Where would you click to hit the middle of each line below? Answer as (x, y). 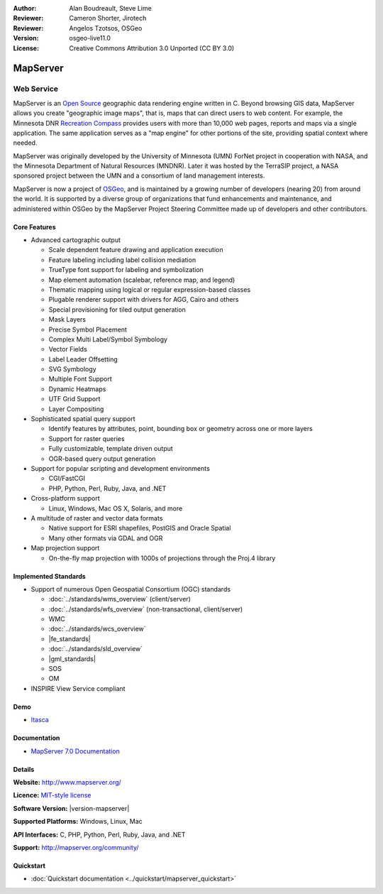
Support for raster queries (87, 438)
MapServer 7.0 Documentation (75, 751)
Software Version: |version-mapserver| (71, 808)
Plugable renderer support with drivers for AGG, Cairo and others (144, 300)
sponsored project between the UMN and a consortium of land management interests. (139, 176)
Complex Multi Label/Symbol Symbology (108, 339)
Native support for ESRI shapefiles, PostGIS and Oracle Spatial (140, 528)
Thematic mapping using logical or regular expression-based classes (150, 289)
